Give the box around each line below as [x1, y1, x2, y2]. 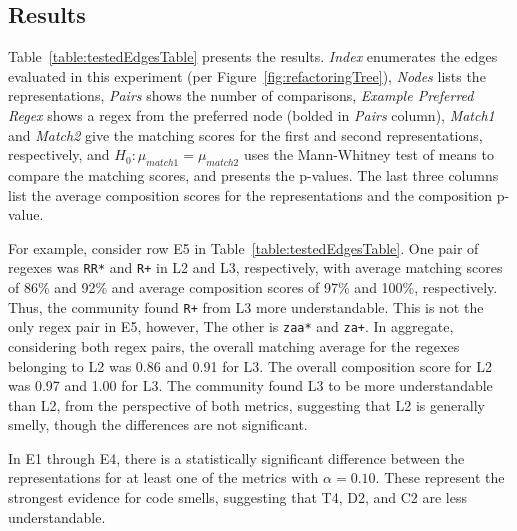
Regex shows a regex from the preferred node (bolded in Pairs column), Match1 [8, 104, 495, 125]
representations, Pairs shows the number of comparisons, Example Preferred [8, 85, 474, 106]
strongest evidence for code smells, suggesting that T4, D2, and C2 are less [8, 487, 467, 508]
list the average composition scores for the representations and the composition [8, 184, 493, 205]
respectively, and [8, 144, 110, 165]
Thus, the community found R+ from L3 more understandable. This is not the [8, 296, 484, 317]
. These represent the [375, 467, 505, 488]
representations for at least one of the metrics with [8, 467, 319, 488]
